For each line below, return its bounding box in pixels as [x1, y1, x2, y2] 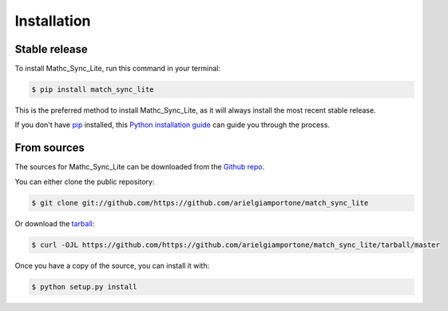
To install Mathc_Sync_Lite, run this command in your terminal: [14, 64, 221, 74]
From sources [14, 141, 85, 155]
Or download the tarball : [14, 218, 95, 228]
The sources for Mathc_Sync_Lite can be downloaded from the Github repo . [14, 162, 265, 172]
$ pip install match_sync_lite [31, 85, 155, 94]
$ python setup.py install [31, 282, 137, 291]
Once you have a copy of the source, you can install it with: [14, 261, 210, 270]
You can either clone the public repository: [14, 177, 155, 186]
